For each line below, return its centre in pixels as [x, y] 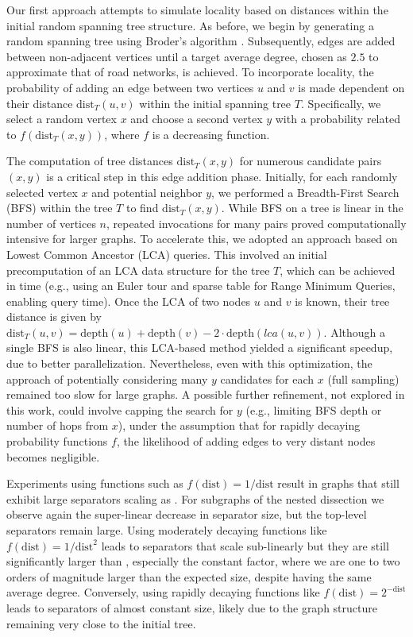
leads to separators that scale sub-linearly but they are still [245, 545]
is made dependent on [351, 87]
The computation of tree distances [90, 161]
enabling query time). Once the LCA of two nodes [129, 301]
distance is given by [54, 317]
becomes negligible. [53, 456]
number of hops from [58, 425]
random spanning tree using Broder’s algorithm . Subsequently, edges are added [201, 41]
